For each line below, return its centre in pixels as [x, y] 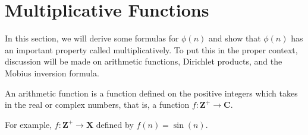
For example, [29, 124]
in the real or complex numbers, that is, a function [97, 105]
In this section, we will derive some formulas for [92, 38]
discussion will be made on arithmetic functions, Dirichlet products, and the [144, 61]
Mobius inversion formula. [52, 73]
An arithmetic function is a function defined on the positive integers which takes [151, 93]
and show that [235, 38]
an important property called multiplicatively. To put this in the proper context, [151, 49]
